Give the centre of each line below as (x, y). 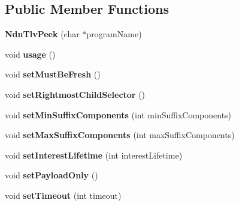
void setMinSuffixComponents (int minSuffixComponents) (118, 114)
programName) (114, 34)
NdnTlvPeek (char (42, 34)
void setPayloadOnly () (52, 175)
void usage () (30, 54)
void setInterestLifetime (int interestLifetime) (94, 155)
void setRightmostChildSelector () (75, 94)
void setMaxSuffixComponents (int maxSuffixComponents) (120, 135)
